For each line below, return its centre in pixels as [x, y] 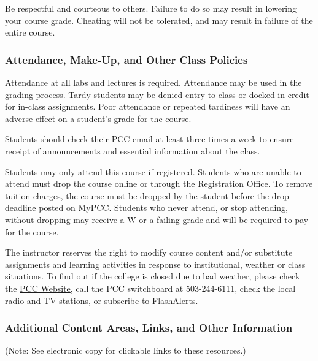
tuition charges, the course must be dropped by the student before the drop [147, 195]
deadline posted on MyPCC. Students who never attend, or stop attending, [146, 207]
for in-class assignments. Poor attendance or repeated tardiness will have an [148, 106]
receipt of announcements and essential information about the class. [133, 150]
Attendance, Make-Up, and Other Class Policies [126, 59]
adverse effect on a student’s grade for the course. [98, 118]
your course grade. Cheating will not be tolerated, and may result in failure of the [159, 20]
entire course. [30, 32]
